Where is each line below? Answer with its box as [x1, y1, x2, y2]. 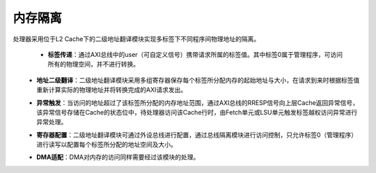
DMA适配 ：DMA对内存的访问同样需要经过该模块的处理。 [36, 153, 200, 161]
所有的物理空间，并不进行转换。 [47, 60, 139, 69]
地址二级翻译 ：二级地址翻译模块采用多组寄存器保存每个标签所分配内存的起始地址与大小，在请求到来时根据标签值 [36, 76, 360, 84]
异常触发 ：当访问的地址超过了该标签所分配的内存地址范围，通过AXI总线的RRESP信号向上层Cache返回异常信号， [36, 98, 359, 107]
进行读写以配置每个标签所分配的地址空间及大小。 [36, 140, 177, 149]
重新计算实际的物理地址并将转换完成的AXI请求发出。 [36, 85, 187, 94]
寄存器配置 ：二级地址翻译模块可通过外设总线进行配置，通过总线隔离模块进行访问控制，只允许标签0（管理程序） [36, 131, 358, 139]
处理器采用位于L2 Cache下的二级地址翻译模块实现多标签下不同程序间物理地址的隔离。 [13, 35, 260, 43]
